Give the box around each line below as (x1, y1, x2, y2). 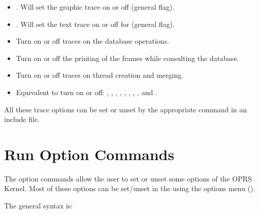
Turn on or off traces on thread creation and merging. (16, 70, 184, 80)
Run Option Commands (4, 143, 175, 164)
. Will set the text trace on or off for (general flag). (16, 18, 175, 29)
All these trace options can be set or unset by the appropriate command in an (4, 104, 247, 114)
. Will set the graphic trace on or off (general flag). (16, 2, 175, 12)
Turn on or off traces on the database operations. (16, 36, 169, 46)
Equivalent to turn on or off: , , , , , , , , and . (16, 86, 157, 97)
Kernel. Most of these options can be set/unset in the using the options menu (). (4, 183, 255, 194)
